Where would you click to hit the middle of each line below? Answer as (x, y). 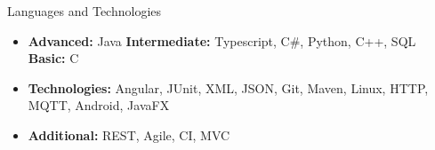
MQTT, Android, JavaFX (99, 105)
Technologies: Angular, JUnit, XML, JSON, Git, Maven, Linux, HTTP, (228, 87)
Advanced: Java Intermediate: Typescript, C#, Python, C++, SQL (222, 40)
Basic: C (53, 58)
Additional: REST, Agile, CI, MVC (129, 134)
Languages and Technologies (85, 11)
